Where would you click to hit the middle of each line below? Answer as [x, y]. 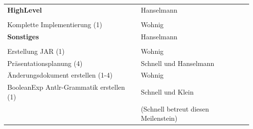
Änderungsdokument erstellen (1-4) [60, 75]
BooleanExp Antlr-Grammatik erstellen [66, 87]
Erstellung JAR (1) [36, 51]
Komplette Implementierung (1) [55, 24]
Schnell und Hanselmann [178, 63]
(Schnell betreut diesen [175, 108]
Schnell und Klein [167, 92]
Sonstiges [23, 36]
